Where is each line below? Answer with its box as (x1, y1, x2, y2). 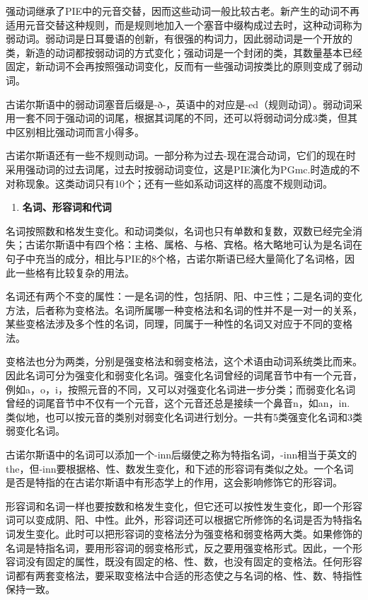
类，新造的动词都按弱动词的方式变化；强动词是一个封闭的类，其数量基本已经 (6, 45, 362, 59)
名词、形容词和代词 (22, 200, 112, 214)
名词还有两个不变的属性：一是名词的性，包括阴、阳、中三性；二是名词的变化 (6, 289, 362, 304)
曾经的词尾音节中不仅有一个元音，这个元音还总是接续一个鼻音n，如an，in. (6, 396, 350, 410)
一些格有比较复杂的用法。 (15, 265, 134, 279)
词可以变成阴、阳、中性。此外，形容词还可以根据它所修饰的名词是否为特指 (6, 512, 352, 527)
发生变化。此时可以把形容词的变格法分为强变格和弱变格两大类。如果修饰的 (15, 526, 362, 541)
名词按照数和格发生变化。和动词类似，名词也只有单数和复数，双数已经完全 (6, 223, 352, 238)
